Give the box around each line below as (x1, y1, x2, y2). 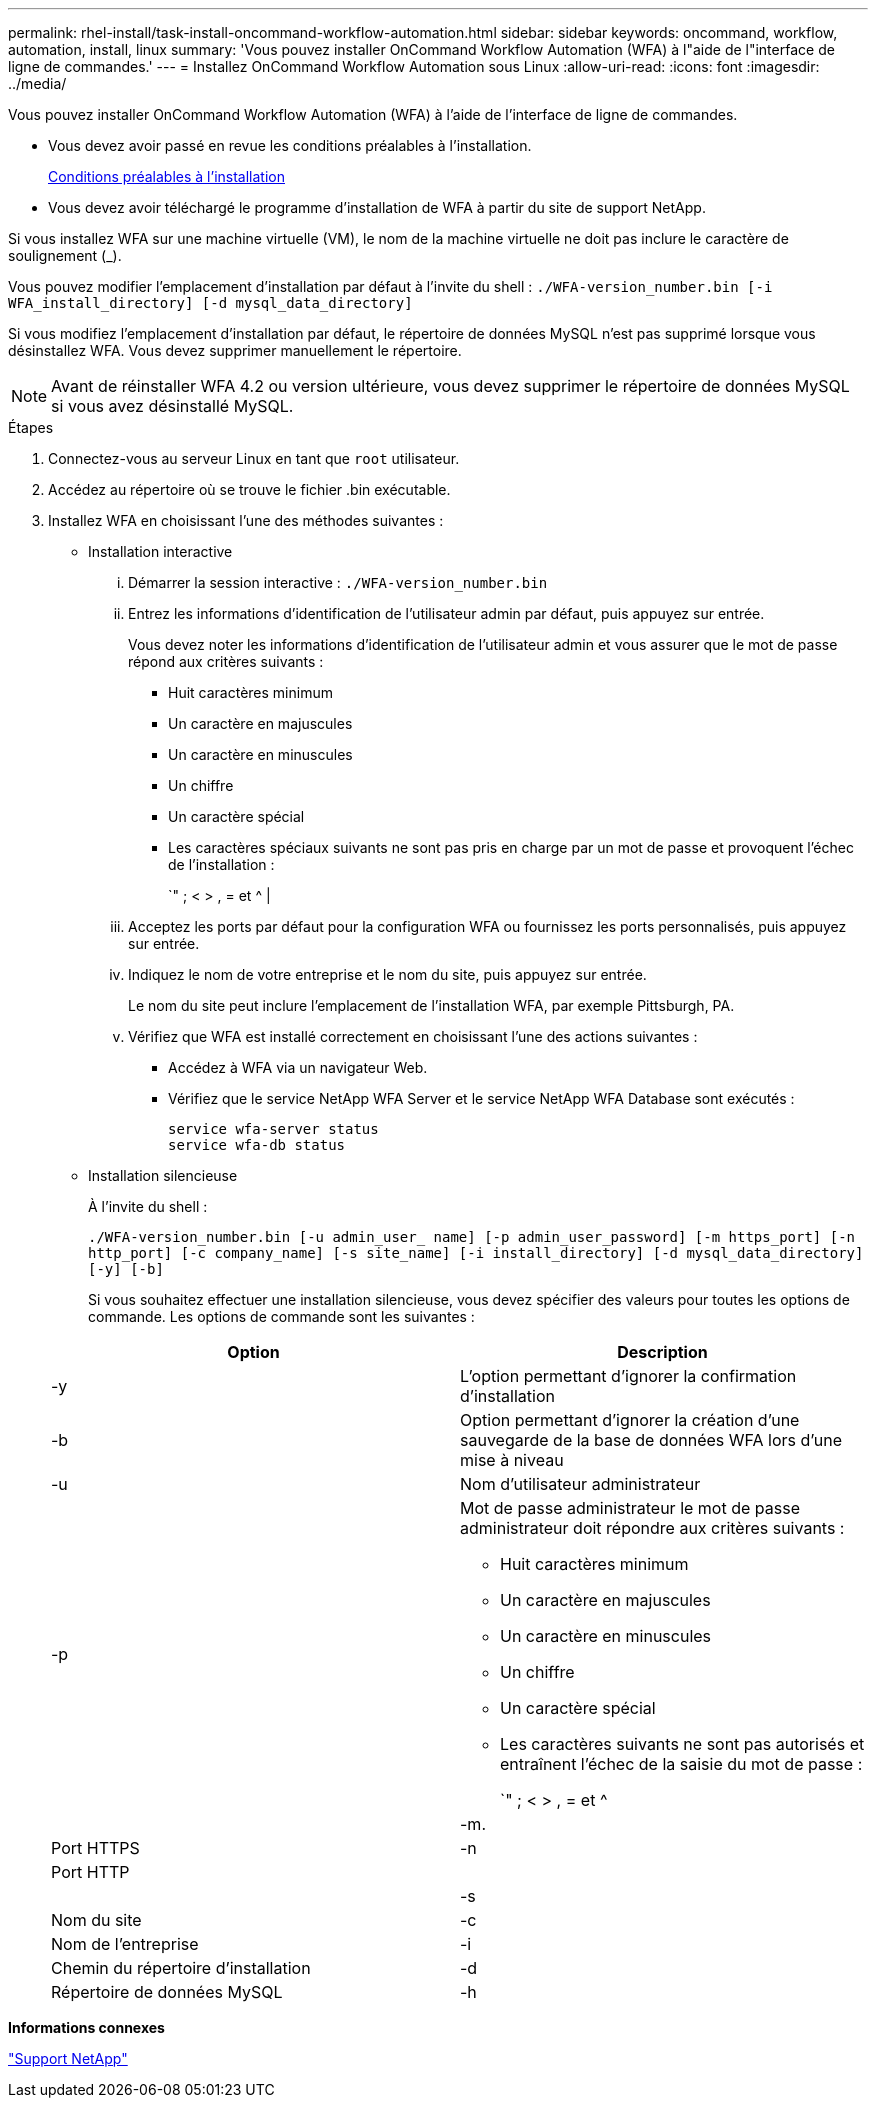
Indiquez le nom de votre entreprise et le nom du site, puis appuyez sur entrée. (128, 966, 647, 983)
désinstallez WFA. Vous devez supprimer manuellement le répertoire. (8, 342, 462, 359)
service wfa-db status (168, 1137, 346, 1153)
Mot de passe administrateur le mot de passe (460, 1498, 800, 1518)
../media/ (8, 75, 67, 92)
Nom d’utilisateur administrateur (460, 1474, 701, 1494)
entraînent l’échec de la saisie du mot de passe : (500, 1754, 863, 1774)
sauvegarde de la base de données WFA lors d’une (460, 1430, 843, 1450)
